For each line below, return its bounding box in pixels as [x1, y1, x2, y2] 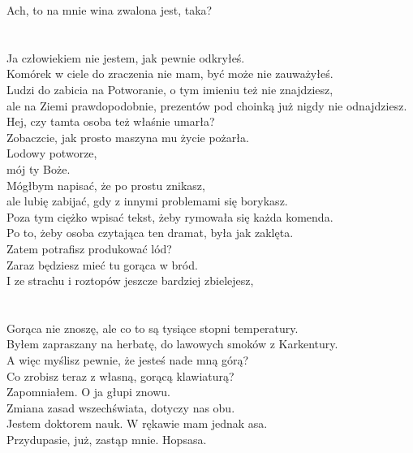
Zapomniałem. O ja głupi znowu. [6, 383, 170, 400]
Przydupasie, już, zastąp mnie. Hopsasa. [6, 431, 207, 448]
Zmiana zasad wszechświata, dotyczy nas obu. [6, 399, 235, 416]
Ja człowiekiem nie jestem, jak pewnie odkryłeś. [6, 49, 245, 66]
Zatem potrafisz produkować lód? [6, 239, 172, 257]
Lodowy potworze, [6, 145, 97, 162]
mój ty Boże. [6, 160, 71, 177]
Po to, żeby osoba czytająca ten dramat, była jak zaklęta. [6, 224, 294, 241]
